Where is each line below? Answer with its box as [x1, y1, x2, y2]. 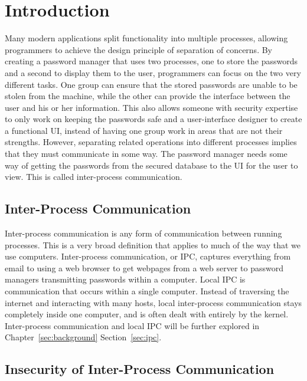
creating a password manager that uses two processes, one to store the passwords [5, 55, 298, 67]
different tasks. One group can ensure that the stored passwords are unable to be [5, 78, 298, 90]
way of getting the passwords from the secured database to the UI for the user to [5, 159, 298, 171]
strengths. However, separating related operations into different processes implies [5, 136, 297, 148]
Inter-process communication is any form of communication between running [5, 227, 282, 239]
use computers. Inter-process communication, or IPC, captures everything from [5, 250, 291, 262]
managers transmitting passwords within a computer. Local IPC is [5, 273, 246, 285]
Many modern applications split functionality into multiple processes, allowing [5, 32, 288, 44]
